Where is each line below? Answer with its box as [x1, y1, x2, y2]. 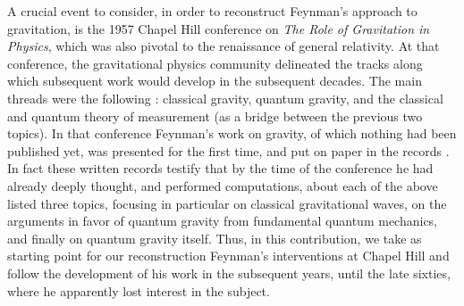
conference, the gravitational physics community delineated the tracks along [7, 54, 423, 72]
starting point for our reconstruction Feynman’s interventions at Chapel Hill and [7, 246, 450, 265]
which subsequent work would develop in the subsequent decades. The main [7, 71, 422, 90]
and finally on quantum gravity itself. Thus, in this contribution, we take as [7, 228, 422, 247]
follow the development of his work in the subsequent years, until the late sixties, [7, 263, 451, 282]
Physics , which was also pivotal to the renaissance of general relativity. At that [7, 37, 440, 55]
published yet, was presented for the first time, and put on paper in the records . [7, 141, 450, 160]
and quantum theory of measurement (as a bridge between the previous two [7, 106, 423, 125]
